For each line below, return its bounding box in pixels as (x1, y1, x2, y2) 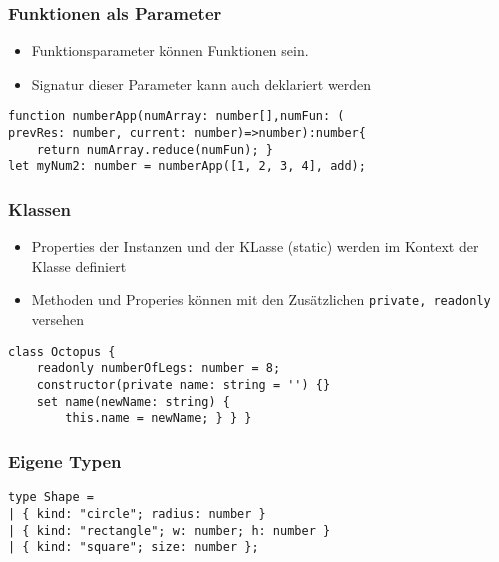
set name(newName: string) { (36, 394, 230, 409)
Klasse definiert (31, 255, 127, 276)
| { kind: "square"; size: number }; (8, 540, 259, 555)
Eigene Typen (8, 448, 122, 473)
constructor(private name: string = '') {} (36, 378, 331, 392)
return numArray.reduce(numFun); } (36, 142, 273, 157)
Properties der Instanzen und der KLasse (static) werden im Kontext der (31, 236, 479, 257)
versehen (31, 309, 85, 330)
